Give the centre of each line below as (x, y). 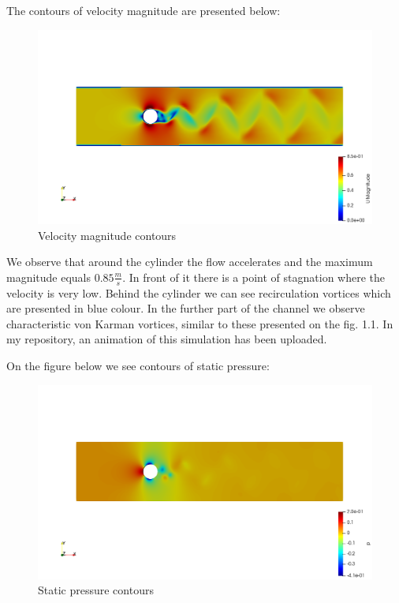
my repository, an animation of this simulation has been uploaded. (167, 339)
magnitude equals (49, 277)
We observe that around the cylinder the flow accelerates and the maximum (190, 262)
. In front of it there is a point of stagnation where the (254, 277)
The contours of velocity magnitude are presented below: (144, 10)
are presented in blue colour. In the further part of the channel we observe (186, 308)
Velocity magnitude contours (107, 235)
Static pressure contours (96, 590)
